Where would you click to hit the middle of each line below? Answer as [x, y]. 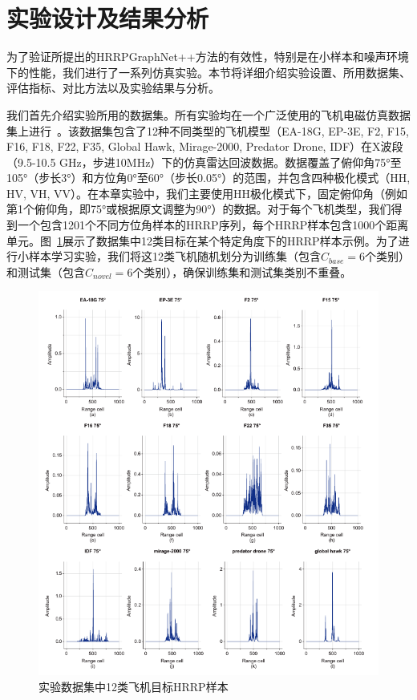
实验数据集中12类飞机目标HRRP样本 [134, 686]
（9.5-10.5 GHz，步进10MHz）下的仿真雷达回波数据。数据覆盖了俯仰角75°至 [204, 162]
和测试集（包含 [46, 271]
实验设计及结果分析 [108, 18]
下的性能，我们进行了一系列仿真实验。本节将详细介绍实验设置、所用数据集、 [208, 72]
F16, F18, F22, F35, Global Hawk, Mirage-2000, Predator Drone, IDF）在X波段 [205, 146]
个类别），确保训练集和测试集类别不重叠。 [242, 271]
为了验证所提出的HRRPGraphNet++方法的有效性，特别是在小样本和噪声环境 [208, 57]
